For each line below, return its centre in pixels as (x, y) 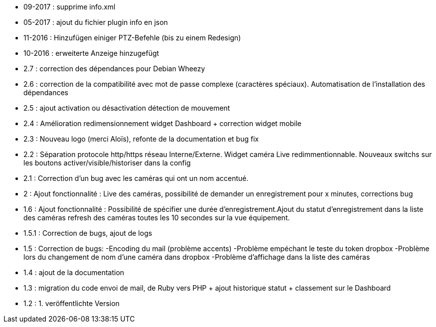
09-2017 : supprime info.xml (70, 7)
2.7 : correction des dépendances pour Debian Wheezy (114, 69)
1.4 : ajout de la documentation (74, 272)
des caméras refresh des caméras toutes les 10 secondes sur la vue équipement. (157, 218)
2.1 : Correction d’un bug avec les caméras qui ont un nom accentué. (136, 178)
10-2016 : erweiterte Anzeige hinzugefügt (91, 53)
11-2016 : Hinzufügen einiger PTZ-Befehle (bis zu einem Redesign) (132, 38)
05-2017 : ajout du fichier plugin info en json (96, 22)
